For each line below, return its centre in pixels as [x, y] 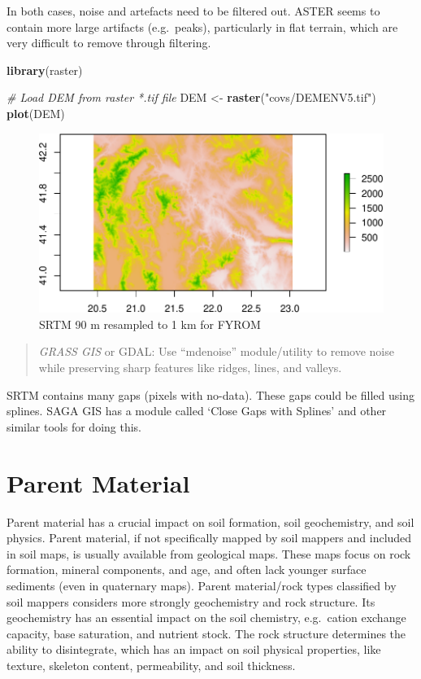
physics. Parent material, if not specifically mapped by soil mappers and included [209, 538]
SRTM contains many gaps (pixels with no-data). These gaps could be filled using [210, 394]
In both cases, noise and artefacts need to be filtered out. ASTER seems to [193, 11]
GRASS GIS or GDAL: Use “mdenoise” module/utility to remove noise [216, 351]
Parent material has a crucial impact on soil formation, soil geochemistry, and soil [210, 521]
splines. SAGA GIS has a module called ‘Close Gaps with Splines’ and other [197, 411]
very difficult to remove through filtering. [109, 43]
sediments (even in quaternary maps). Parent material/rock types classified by [202, 585]
